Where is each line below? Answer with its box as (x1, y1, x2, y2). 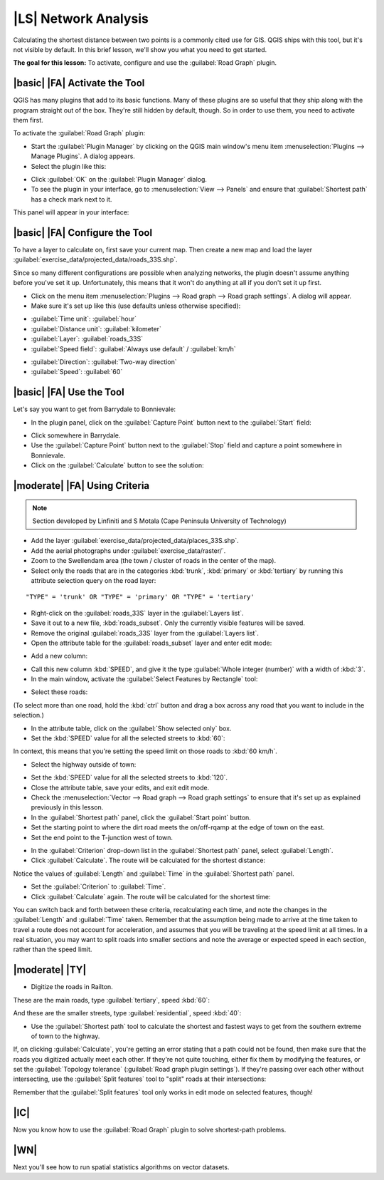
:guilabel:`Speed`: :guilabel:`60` (31, 368, 123, 376)
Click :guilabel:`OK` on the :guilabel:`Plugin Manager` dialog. (31, 175, 208, 183)
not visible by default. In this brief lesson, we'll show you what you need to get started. (13, 45, 267, 53)
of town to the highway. (31, 1032, 100, 1040)
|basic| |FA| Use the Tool (13, 386, 124, 398)
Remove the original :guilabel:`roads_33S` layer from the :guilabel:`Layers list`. (31, 628, 259, 637)
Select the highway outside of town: (31, 760, 137, 769)
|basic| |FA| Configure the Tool (13, 227, 153, 239)
